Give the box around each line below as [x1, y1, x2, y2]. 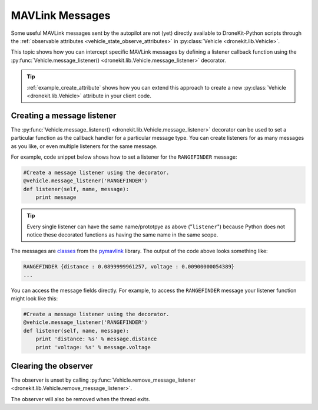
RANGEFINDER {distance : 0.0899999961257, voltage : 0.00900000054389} [23, 263, 235, 270]
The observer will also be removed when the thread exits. [11, 395, 150, 402]
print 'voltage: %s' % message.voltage [35, 344, 151, 350]
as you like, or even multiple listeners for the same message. [11, 142, 158, 150]
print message [35, 194, 77, 201]
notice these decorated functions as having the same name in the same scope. [26, 231, 218, 238]
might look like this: [11, 295, 58, 302]
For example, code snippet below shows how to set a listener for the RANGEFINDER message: [11, 153, 237, 160]
